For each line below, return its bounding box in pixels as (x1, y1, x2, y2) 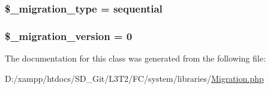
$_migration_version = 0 (5, 28, 133, 43)
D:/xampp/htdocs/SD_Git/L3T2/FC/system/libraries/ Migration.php (5, 72, 264, 84)
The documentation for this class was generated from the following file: (5, 52, 266, 65)
